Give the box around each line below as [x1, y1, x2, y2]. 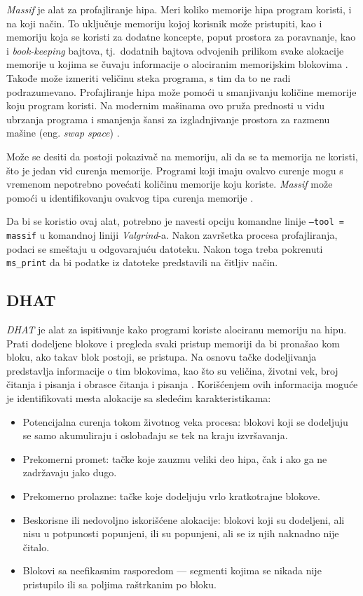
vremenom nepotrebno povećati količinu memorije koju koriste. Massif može [6, 176, 333, 191]
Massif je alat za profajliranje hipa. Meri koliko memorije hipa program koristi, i [6, 2, 352, 16]
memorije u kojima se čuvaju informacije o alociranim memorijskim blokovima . [6, 57, 348, 71]
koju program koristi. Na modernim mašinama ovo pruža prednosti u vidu [6, 98, 324, 113]
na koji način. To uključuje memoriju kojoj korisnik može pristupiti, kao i [6, 15, 322, 30]
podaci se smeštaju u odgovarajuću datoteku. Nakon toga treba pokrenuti [6, 241, 323, 256]
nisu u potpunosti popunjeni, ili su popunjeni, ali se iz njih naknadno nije [22, 526, 339, 541]
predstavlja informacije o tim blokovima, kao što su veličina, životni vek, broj [6, 363, 338, 377]
